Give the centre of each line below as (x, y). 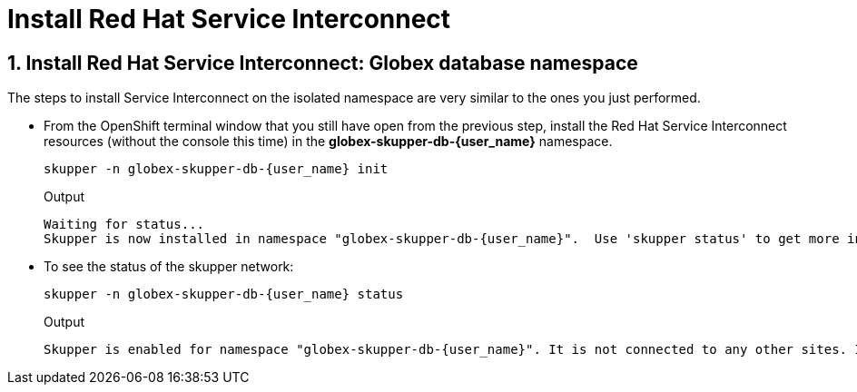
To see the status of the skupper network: (169, 267)
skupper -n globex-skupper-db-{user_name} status (224, 294)
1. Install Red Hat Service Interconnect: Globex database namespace (323, 63)
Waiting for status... (124, 225)
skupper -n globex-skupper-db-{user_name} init (216, 169)
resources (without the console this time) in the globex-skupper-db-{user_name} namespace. (328, 142)
